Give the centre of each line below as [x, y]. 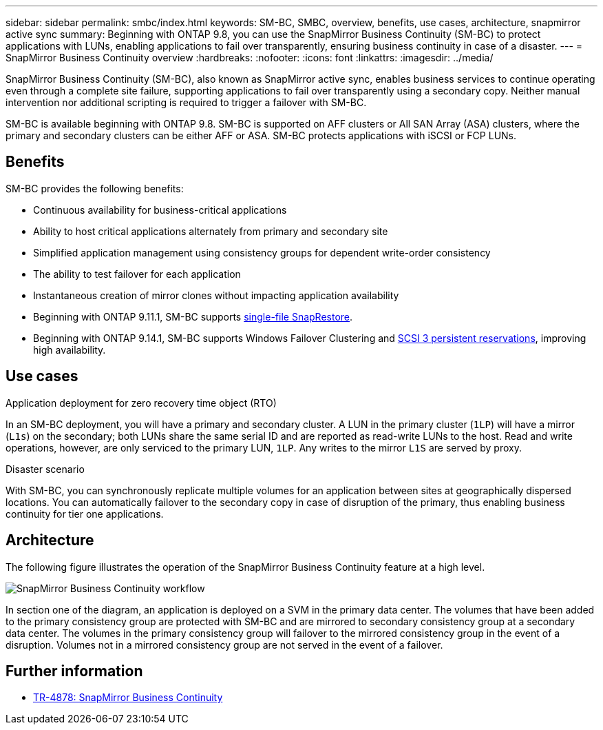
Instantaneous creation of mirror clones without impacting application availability [216, 295]
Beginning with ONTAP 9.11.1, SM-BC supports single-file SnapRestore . [193, 316]
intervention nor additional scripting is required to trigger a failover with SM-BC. [186, 102]
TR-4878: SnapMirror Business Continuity [128, 698]
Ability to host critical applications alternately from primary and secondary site [211, 231]
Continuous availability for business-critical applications [160, 210]
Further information [74, 671]
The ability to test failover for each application [137, 274]
